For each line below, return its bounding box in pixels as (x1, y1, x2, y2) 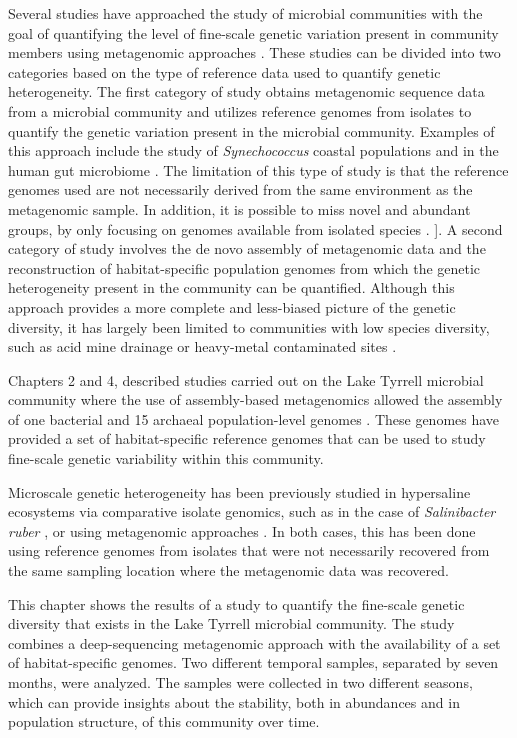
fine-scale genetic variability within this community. (8, 448, 324, 469)
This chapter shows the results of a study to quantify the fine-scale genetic (8, 593, 465, 614)
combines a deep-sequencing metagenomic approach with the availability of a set (8, 632, 501, 653)
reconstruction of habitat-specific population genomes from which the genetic (8, 257, 481, 278)
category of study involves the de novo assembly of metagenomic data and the (8, 238, 486, 259)
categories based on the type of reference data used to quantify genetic (8, 61, 441, 82)
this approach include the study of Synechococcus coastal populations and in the (8, 140, 499, 161)
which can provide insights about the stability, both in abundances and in (8, 691, 460, 712)
